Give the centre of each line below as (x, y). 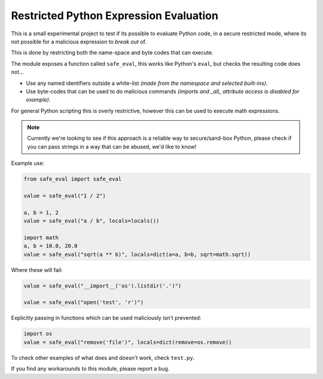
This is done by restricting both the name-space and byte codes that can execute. (112, 53)
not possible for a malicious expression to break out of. (79, 41)
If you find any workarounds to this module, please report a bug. (90, 369)
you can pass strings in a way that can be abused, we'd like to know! (112, 146)
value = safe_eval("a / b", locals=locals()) (92, 221)
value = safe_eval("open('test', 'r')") (83, 302)
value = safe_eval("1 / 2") (65, 196)
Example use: (28, 163)
